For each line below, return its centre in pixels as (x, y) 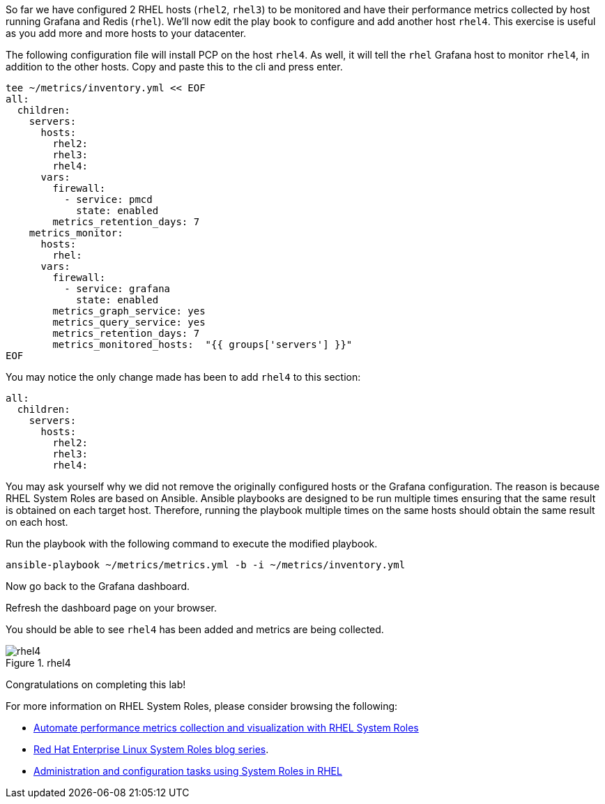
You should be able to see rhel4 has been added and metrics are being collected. (195, 629)
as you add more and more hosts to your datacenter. (126, 33)
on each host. (37, 522)
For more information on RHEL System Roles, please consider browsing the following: (202, 706)
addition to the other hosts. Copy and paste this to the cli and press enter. (174, 67)
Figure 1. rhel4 (38, 663)
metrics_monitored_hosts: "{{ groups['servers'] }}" (202, 344)
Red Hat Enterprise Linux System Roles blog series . (151, 749)
